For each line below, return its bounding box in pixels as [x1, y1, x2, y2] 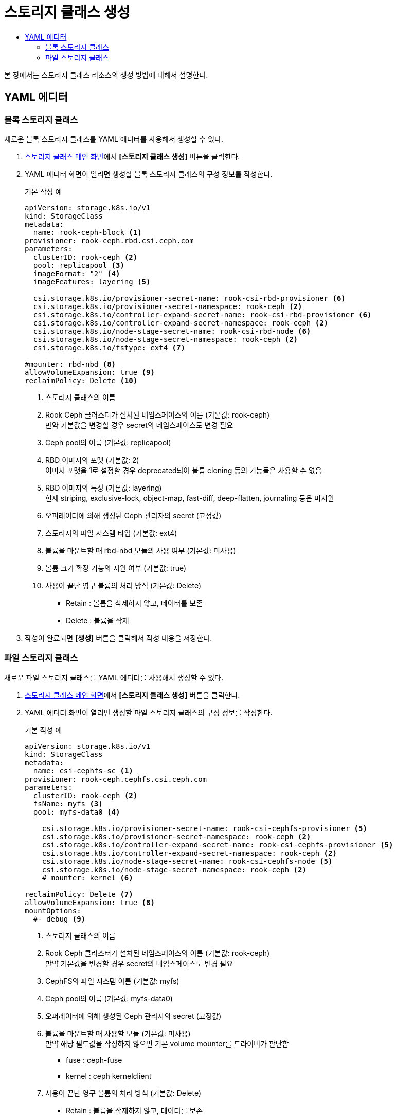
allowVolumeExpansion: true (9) [25, 368, 155, 376]
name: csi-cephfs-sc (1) [33, 766, 133, 775]
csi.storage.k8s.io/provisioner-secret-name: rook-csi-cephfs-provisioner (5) [42, 824, 367, 833]
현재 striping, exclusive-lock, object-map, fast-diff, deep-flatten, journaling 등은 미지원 [45, 493, 334, 502]
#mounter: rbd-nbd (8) [25, 359, 116, 368]
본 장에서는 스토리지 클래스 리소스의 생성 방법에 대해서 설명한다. [4, 70, 208, 79]
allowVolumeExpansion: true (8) [25, 898, 155, 907]
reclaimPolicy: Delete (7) [25, 890, 133, 898]
